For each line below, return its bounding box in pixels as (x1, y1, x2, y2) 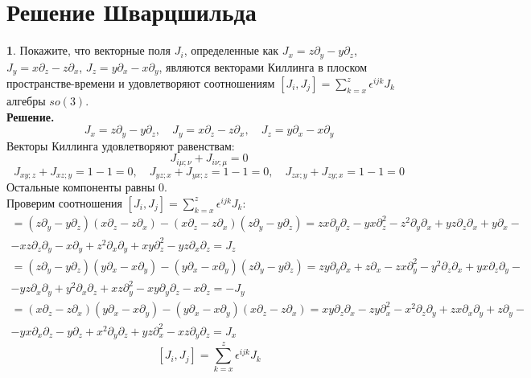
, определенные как (183, 42, 279, 59)
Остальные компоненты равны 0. (6, 179, 167, 195)
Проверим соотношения (6, 194, 122, 211)
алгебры (6, 92, 46, 109)
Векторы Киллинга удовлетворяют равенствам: (6, 137, 235, 154)
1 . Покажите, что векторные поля (6, 42, 171, 59)
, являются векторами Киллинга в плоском (158, 58, 368, 75)
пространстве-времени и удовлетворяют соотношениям (6, 75, 275, 92)
